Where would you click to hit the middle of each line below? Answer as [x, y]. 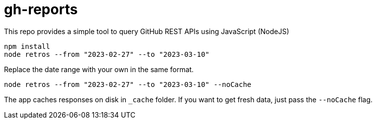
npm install [27, 46]
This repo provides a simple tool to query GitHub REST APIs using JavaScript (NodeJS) [147, 31]
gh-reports [41, 9]
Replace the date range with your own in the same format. [99, 69]
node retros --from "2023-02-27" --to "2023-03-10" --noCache [128, 84]
